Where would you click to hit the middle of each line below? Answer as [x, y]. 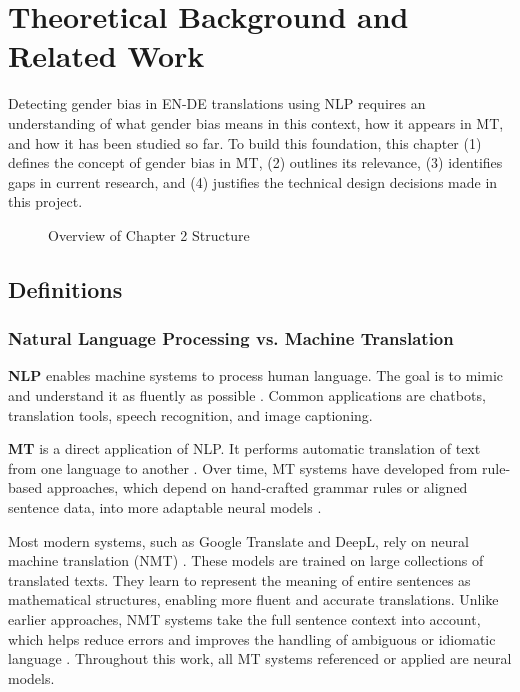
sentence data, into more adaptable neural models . [165, 507]
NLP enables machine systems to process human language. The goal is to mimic [256, 375]
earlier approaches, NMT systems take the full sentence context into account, [244, 619]
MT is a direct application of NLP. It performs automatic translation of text [244, 448]
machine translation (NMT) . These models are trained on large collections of [246, 560]
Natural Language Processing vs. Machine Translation [231, 338]
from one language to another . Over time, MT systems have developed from [243, 467]
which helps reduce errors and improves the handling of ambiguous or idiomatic [252, 638]
